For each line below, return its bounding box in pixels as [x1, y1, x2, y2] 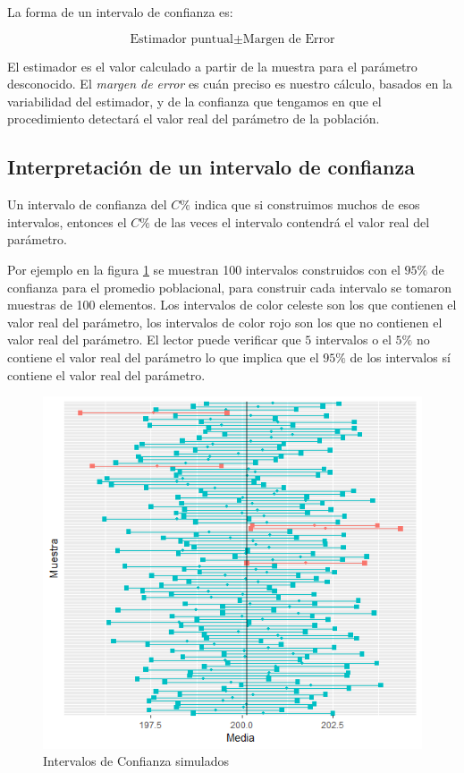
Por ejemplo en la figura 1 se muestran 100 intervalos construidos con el [7, 259, 401, 278]
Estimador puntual [130, 32, 233, 46]
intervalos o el [316, 330, 392, 349]
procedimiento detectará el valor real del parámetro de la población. [7, 109, 380, 128]
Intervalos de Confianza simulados [43, 752, 229, 770]
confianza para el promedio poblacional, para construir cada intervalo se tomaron [7, 277, 452, 296]
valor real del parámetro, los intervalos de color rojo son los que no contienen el [7, 312, 443, 331]
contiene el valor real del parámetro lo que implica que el [7, 347, 319, 366]
